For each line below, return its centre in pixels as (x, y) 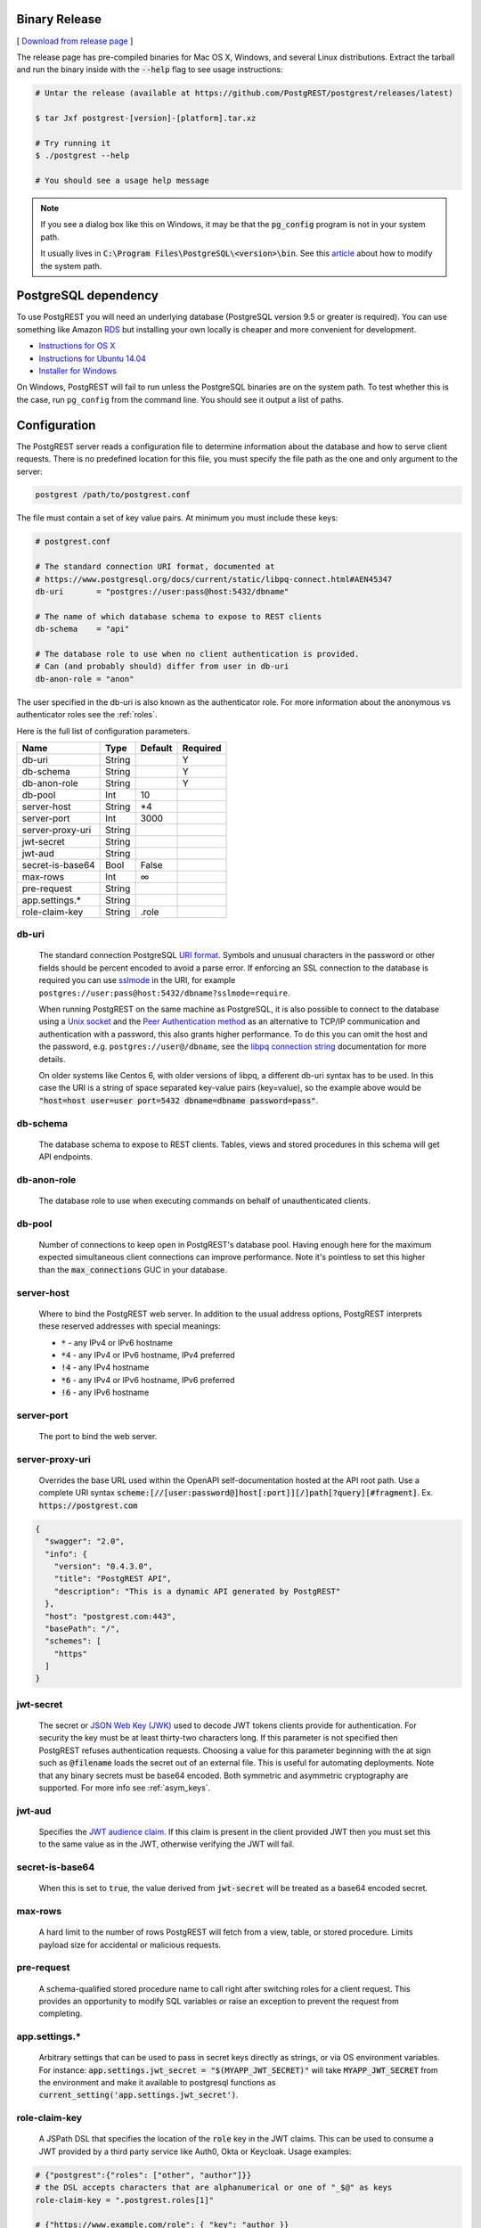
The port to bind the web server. (98, 1437)
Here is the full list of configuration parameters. (103, 731)
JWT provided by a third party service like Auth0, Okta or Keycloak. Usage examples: (195, 2151)
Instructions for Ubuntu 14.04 (93, 358)
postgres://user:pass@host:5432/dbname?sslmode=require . (164, 993)
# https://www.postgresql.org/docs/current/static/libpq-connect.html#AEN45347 (214, 579)
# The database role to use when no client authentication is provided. (197, 654)
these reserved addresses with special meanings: (130, 1326)
